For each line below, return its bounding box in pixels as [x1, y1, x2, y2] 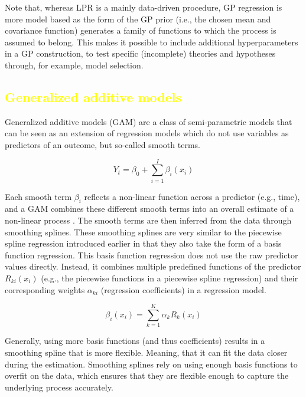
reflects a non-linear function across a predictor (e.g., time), [84, 190, 300, 202]
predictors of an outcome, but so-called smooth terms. [5, 138, 200, 150]
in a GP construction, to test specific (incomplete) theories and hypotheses [5, 47, 276, 60]
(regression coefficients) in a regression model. [100, 283, 266, 296]
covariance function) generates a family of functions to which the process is [5, 24, 276, 37]
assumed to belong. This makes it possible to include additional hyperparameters [5, 35, 298, 48]
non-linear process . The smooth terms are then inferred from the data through [5, 214, 292, 227]
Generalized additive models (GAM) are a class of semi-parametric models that [5, 115, 292, 127]
